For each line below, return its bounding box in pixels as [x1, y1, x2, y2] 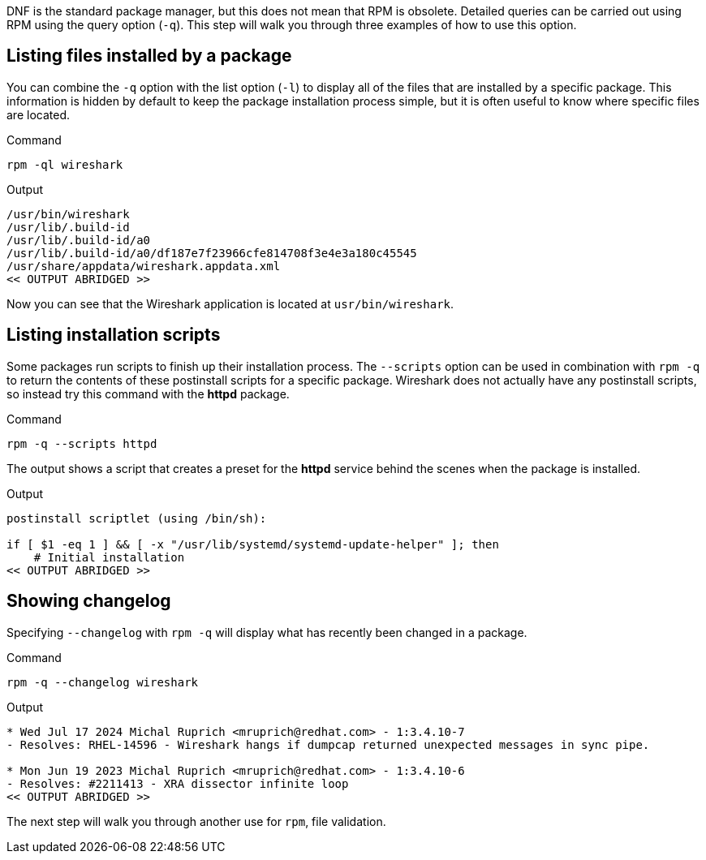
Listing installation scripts [6, 325, 221, 346]
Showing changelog [6, 591, 171, 612]
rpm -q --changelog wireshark [6, 675, 199, 689]
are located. [6, 107, 70, 122]
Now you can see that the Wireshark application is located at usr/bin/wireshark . [6, 296, 454, 311]
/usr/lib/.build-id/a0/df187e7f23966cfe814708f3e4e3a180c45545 [6, 246, 417, 260]
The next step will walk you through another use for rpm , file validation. [6, 814, 386, 828]
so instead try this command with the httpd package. [6, 386, 290, 401]
